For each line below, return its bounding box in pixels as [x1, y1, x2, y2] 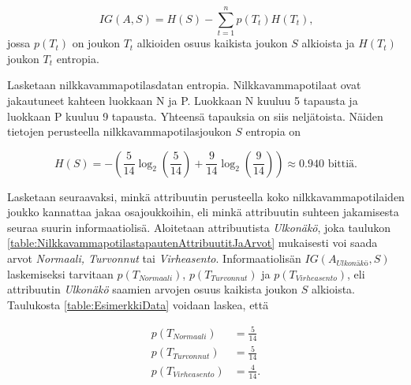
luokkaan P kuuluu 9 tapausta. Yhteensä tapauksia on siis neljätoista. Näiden [7, 107, 383, 124]
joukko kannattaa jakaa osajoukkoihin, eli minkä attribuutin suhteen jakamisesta [7, 204, 399, 220]
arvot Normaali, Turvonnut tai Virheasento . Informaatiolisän [7, 250, 301, 267]
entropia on [245, 123, 301, 140]
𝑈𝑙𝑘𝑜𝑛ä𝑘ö [336, 259, 368, 267]
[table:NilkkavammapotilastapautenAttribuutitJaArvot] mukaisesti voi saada [7, 234, 378, 251]
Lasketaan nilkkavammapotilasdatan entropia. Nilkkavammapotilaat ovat [7, 77, 361, 93]
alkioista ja [301, 35, 355, 51]
